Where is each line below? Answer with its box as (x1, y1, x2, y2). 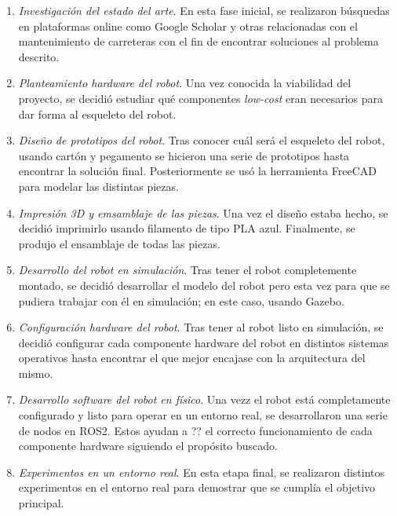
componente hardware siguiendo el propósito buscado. (18, 437, 278, 454)
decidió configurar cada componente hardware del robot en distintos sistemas (18, 334, 389, 350)
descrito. (18, 48, 60, 64)
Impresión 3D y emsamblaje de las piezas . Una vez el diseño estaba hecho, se (18, 204, 388, 221)
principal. (18, 495, 64, 511)
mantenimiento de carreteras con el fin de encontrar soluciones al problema (18, 33, 379, 49)
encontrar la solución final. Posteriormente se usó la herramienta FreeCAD (18, 163, 377, 179)
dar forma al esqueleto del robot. (18, 105, 177, 122)
